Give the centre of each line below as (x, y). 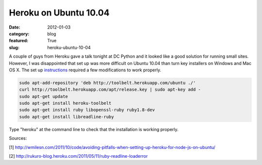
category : (19, 33)
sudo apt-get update (43, 96)
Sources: (18, 138)
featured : (19, 41)
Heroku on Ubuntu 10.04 (59, 13)
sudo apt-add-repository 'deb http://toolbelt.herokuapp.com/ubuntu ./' (107, 83)
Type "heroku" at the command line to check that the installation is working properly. (94, 129)
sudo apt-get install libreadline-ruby (66, 117)
